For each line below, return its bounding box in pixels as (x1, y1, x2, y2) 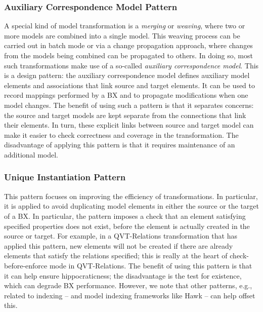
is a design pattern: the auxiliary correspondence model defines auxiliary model (4, 70, 250, 81)
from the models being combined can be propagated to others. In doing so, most (4, 50, 253, 60)
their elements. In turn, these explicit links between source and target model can (4, 120, 254, 130)
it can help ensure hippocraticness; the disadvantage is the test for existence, (4, 270, 242, 281)
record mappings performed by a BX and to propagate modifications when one (4, 90, 248, 100)
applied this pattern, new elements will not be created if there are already (4, 240, 233, 251)
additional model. (4, 149, 58, 160)
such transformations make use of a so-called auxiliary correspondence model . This (4, 60, 259, 70)
